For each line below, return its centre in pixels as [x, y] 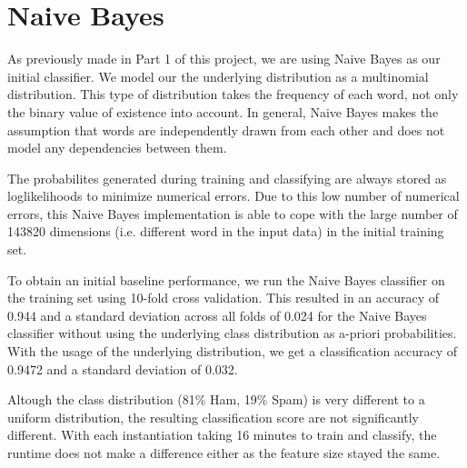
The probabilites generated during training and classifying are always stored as [227, 178]
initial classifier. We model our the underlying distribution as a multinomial [218, 76]
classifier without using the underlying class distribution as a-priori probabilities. [232, 333]
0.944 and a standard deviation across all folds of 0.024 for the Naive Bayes [217, 315]
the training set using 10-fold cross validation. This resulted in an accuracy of [224, 298]
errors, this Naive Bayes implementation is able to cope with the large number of [233, 213]
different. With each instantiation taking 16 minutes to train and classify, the [222, 435]
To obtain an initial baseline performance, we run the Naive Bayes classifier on [226, 279]
